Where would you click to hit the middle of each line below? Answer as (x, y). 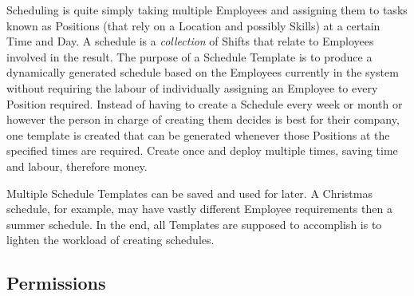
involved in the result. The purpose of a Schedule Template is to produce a (189, 56)
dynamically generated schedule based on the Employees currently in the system (203, 72)
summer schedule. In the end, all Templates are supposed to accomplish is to (194, 224)
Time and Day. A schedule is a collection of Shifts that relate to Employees (190, 41)
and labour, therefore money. (77, 166)
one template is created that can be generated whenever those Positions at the (198, 134)
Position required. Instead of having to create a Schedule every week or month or (205, 103)
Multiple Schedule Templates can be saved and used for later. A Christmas (189, 193)
